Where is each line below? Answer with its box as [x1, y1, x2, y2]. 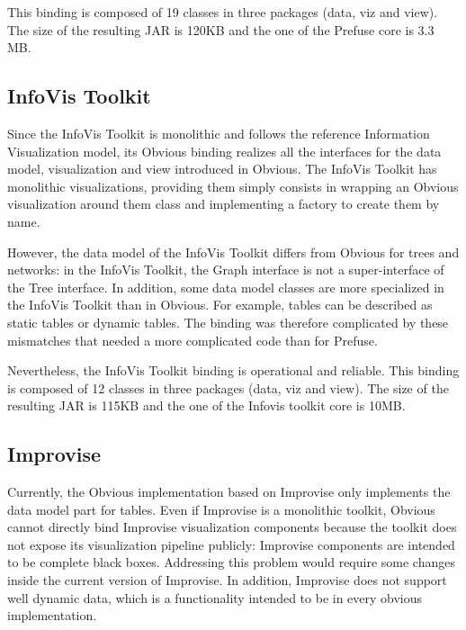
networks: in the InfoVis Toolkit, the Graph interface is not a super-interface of [7, 260, 444, 279]
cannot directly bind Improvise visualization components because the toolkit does [7, 517, 457, 536]
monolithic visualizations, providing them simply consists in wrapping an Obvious [7, 176, 459, 195]
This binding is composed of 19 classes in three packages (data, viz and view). [7, 3, 438, 21]
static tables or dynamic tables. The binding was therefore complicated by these [7, 312, 449, 331]
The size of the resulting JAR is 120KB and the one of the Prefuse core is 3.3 [7, 20, 435, 39]
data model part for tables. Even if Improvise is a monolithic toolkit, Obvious [7, 499, 435, 518]
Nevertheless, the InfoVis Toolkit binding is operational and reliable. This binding [7, 361, 460, 380]
